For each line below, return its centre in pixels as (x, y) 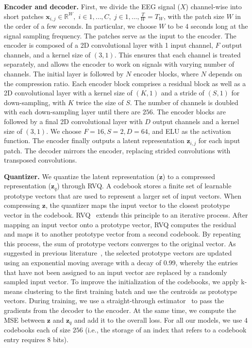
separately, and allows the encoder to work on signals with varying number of (119, 64)
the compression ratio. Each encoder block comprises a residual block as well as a (125, 83)
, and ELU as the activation (189, 131)
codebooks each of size (37, 330)
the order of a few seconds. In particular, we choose (80, 26)
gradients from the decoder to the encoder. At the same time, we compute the (120, 310)
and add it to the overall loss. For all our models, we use (158, 320)
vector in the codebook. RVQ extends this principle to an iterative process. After (126, 215)
